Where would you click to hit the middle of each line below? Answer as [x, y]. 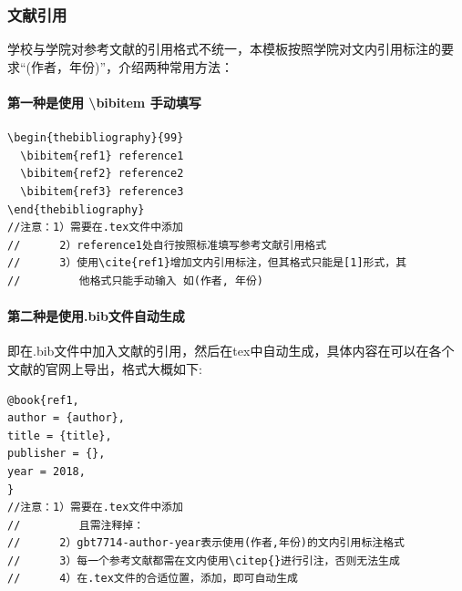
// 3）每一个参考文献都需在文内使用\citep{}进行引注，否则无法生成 [204, 560]
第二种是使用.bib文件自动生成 [96, 316]
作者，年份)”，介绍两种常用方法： [133, 66]
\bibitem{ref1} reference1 [102, 156]
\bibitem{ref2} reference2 [102, 174]
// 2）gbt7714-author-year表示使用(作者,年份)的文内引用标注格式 [206, 543]
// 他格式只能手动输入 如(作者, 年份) [136, 280]
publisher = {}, [56, 454]
